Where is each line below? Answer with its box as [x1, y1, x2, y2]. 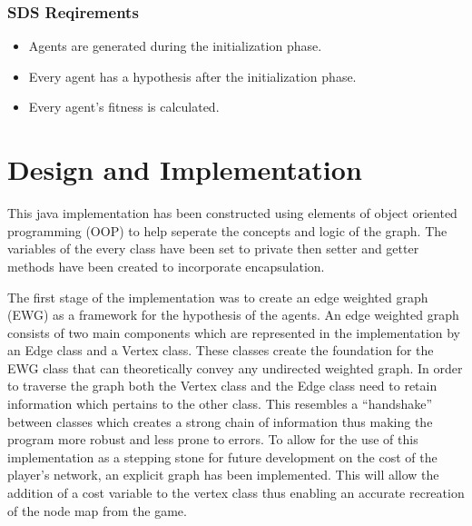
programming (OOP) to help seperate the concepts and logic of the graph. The [7, 221, 447, 240]
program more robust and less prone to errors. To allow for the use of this [7, 430, 418, 449]
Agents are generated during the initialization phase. [28, 36, 322, 55]
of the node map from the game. [7, 501, 187, 520]
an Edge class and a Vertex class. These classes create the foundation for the [7, 341, 434, 360]
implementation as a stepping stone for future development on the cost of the [7, 447, 438, 466]
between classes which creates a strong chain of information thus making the [7, 412, 433, 431]
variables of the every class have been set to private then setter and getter [7, 239, 419, 258]
